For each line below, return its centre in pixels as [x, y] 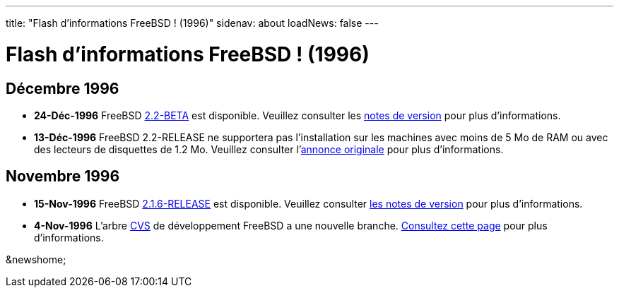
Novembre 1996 [63, 177]
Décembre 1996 [63, 88]
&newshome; [36, 259]
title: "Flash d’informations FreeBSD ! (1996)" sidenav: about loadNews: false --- [192, 23]
